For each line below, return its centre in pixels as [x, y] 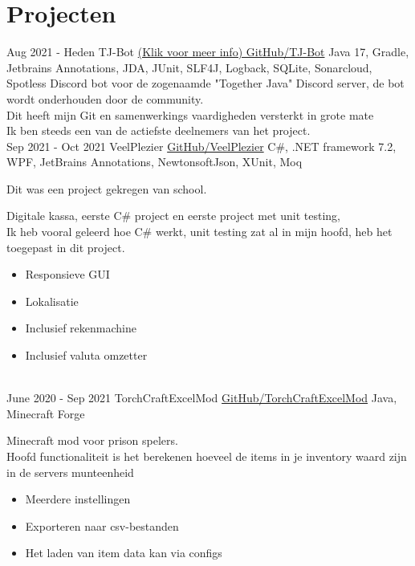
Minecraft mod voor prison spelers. [92, 440]
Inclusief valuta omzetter [86, 355]
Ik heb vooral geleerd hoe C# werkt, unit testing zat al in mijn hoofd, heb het [199, 232]
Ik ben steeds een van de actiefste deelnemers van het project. [159, 130]
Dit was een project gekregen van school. [107, 188]
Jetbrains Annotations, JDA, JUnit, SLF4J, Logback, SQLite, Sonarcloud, [189, 67]
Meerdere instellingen [78, 499]
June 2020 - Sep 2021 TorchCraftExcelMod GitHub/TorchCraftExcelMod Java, [202, 398]
